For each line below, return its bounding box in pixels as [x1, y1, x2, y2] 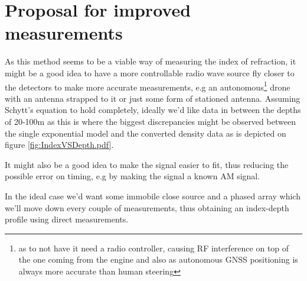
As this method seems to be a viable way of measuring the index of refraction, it [5, 55, 296, 67]
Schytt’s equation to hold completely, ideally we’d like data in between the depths [5, 104, 301, 116]
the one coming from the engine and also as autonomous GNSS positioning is [18, 253, 298, 266]
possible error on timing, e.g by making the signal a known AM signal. [5, 170, 260, 182]
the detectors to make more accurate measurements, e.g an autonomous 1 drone [5, 79, 290, 93]
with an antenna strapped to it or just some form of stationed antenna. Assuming [5, 92, 301, 104]
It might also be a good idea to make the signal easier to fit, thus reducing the [5, 158, 289, 170]
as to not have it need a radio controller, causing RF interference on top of [18, 241, 289, 254]
